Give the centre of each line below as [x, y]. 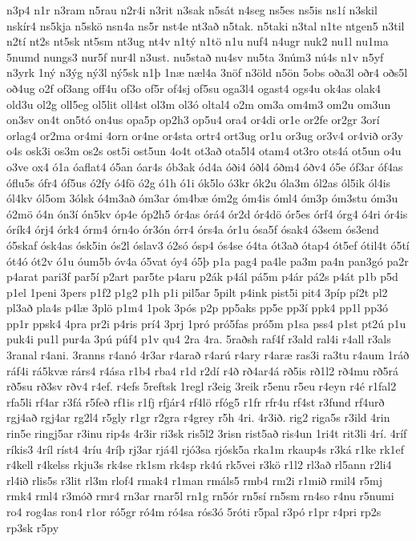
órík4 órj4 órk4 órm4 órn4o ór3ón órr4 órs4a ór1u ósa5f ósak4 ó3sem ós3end [193, 229]
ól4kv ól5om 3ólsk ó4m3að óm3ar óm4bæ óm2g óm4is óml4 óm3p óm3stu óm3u [202, 198]
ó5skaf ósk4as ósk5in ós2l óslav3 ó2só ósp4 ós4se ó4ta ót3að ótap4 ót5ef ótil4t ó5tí [208, 244]
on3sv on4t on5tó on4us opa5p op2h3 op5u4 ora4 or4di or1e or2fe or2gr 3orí [193, 120]
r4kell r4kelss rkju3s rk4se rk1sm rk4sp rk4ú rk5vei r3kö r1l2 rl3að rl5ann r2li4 [199, 465]
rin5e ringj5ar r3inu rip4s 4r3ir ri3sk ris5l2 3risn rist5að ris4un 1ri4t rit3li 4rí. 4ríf [207, 433]
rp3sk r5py [33, 527]
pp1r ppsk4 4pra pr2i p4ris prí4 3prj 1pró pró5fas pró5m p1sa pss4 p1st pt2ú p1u [206, 323]
